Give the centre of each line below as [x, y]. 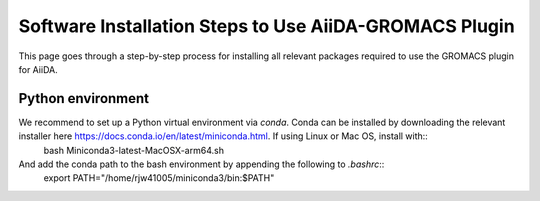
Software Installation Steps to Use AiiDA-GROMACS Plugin [266, 26]
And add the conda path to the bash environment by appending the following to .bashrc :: [201, 164]
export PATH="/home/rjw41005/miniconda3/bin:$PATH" [159, 178]
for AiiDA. [38, 69]
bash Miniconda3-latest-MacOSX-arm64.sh [134, 150]
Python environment [84, 98]
